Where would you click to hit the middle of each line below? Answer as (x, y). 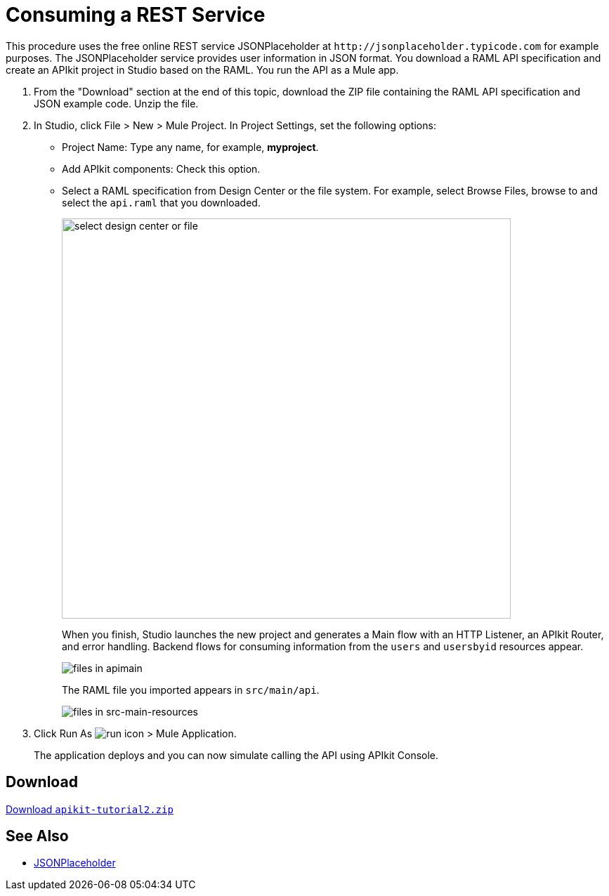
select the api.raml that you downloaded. (161, 202)
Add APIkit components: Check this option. (161, 169)
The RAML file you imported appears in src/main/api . (191, 690)
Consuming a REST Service (136, 15)
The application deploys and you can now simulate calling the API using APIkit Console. (236, 755)
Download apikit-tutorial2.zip (90, 809)
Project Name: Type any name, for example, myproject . (190, 147)
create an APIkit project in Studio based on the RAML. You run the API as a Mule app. (202, 70)
